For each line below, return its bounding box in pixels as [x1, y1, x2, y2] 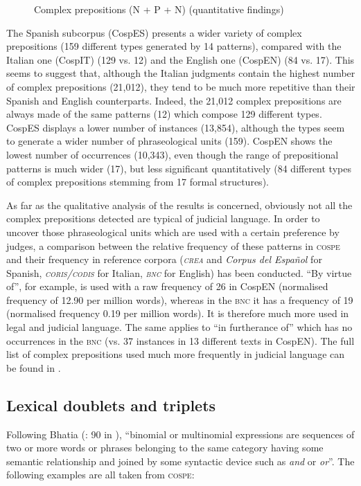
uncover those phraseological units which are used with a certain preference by [6, 224, 340, 239]
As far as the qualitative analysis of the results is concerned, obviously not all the [6, 197, 353, 212]
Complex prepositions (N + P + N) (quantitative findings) [34, 2, 284, 16]
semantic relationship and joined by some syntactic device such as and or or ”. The [6, 453, 355, 468]
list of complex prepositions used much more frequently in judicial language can [6, 347, 345, 361]
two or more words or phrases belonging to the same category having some [6, 440, 324, 455]
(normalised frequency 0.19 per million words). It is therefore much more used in [6, 306, 349, 321]
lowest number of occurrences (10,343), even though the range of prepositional [6, 147, 339, 161]
